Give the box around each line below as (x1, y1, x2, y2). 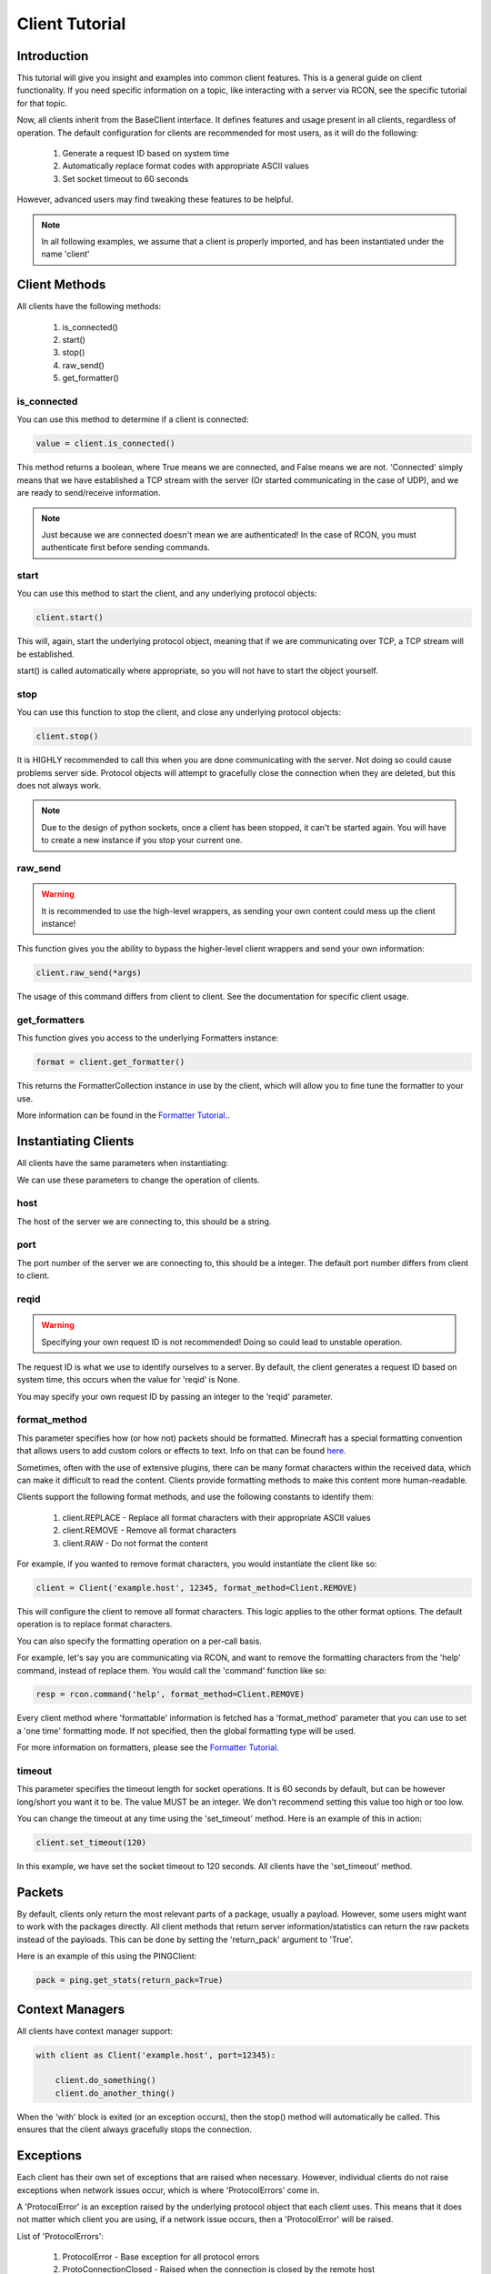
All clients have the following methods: (16, 301, 162, 312)
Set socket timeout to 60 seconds (62, 173, 189, 184)
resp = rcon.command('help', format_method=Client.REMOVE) (35, 1689, 305, 1700)
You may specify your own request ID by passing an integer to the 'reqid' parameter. (16, 1391, 334, 1402)
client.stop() (35, 731, 99, 741)
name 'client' (41, 248, 90, 259)
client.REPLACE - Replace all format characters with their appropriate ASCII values (62, 1512, 372, 1523)
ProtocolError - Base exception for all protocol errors (62, 2251, 260, 2262)
